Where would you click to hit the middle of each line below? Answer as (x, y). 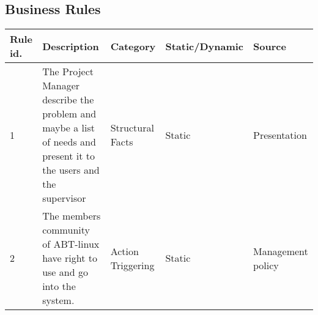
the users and (71, 170)
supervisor (64, 198)
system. (58, 300)
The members (72, 216)
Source (270, 46)
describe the (68, 100)
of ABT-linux (71, 244)
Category (133, 46)
